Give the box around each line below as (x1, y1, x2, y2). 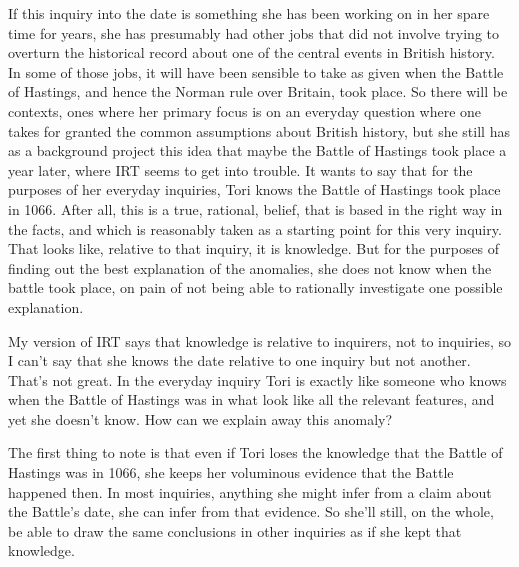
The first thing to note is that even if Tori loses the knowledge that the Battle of (8, 442, 503, 463)
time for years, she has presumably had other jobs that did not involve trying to (8, 22, 499, 43)
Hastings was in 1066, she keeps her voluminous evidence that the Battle (8, 462, 454, 483)
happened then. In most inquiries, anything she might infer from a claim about (8, 481, 492, 502)
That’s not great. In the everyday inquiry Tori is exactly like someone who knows (8, 369, 507, 390)
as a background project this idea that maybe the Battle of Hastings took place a (8, 140, 507, 161)
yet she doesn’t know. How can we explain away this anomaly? (8, 408, 393, 429)
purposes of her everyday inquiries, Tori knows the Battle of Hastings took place (8, 179, 501, 200)
